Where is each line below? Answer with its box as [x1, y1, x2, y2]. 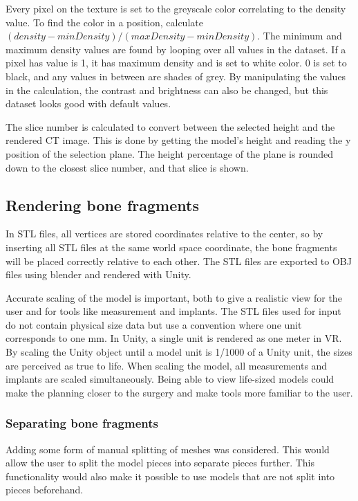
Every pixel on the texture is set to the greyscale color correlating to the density [6, 1, 346, 15]
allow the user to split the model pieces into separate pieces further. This [6, 455, 315, 470]
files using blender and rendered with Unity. [6, 267, 191, 282]
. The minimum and [257, 28, 342, 43]
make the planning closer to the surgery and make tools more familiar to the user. [6, 385, 353, 399]
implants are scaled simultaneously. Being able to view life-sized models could [6, 372, 335, 386]
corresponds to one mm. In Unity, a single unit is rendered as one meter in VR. [6, 331, 342, 345]
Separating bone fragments [6, 415, 158, 432]
